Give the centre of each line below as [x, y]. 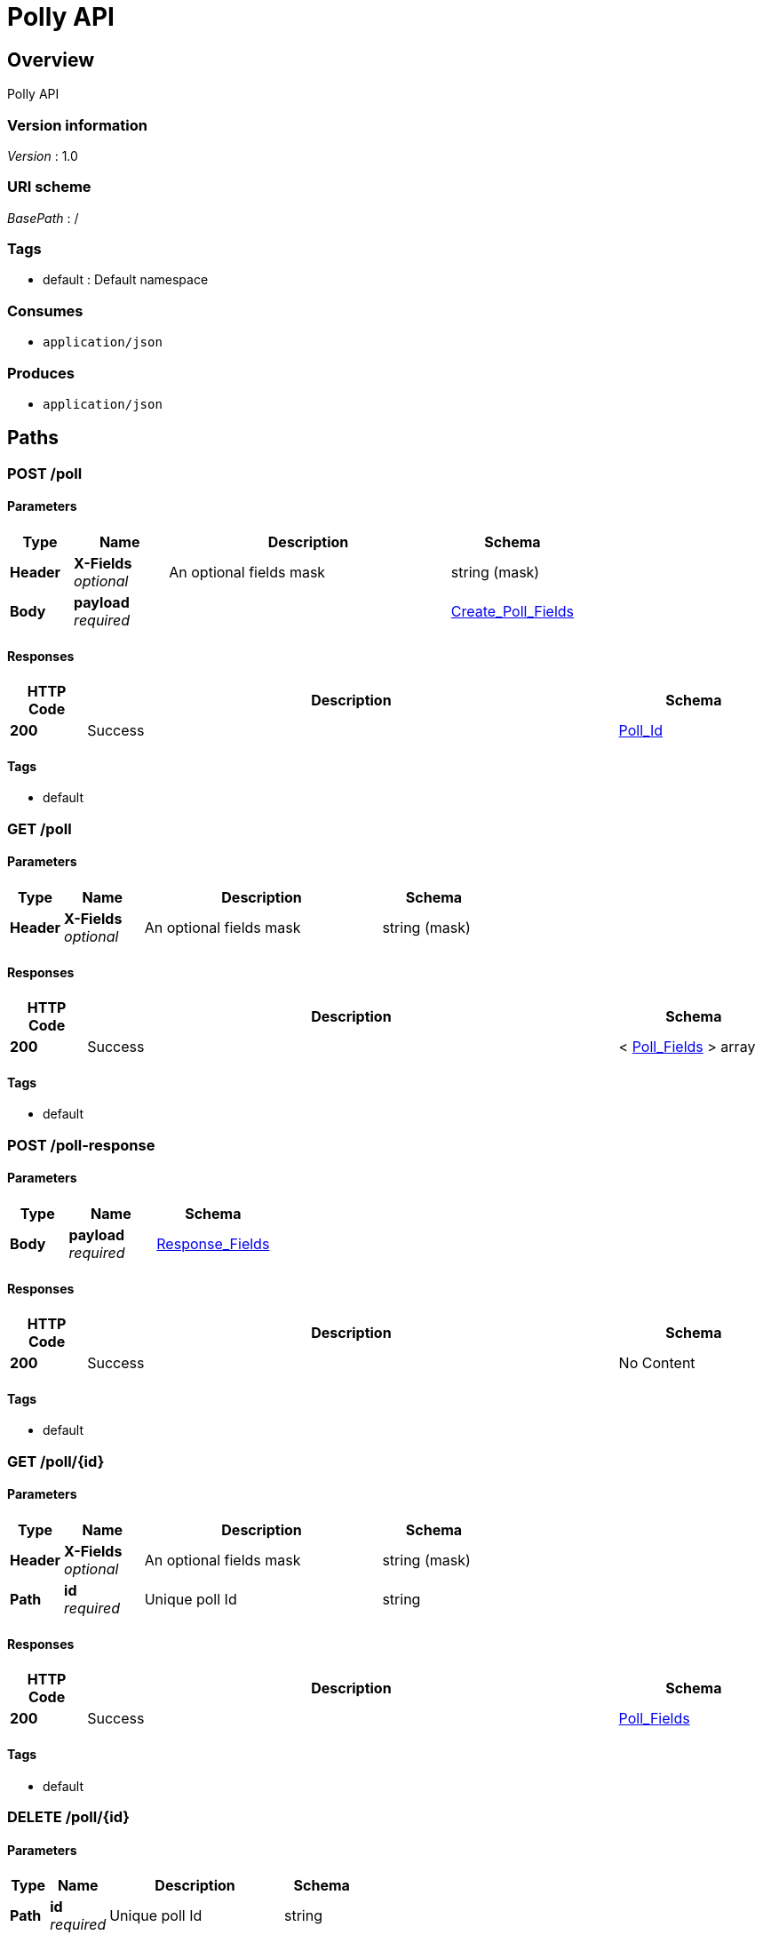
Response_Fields [213, 1244]
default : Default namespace [126, 280]
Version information [77, 125]
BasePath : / [43, 218]
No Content [657, 1363]
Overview [51, 60]
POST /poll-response [81, 1145]
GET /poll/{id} [56, 1461]
